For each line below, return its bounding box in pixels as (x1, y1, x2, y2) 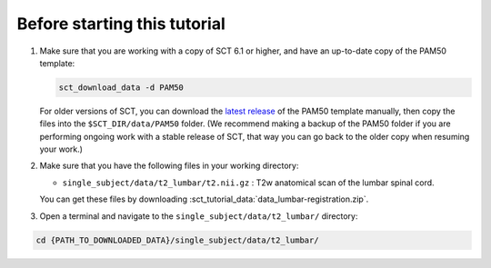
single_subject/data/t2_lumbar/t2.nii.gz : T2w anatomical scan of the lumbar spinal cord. (62, 177, 436, 188)
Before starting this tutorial (16, 14, 226, 34)
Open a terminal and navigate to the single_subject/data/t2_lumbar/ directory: (39, 210, 358, 222)
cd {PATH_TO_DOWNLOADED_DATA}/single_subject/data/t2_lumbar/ (35, 234, 319, 245)
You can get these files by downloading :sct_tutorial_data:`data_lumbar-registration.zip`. (39, 194, 369, 204)
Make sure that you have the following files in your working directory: (39, 160, 299, 172)
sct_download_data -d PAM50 (58, 82, 184, 93)
